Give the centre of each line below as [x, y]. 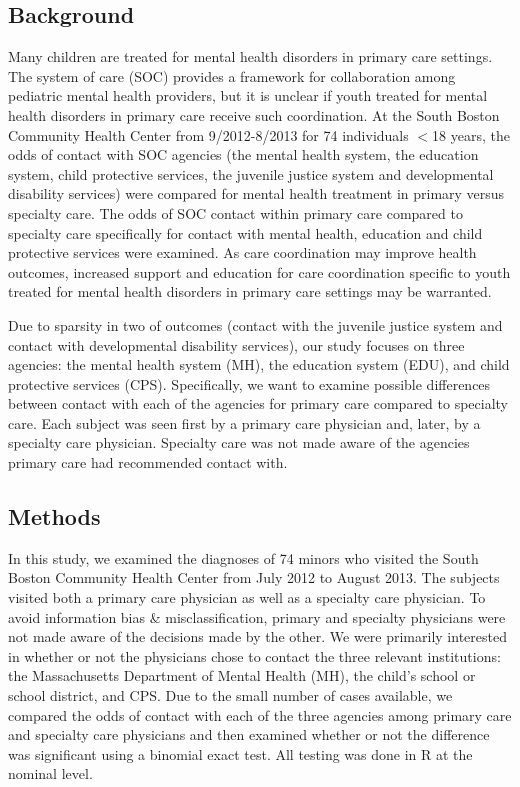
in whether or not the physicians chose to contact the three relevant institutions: [254, 655]
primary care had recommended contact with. [148, 462]
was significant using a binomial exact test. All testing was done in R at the [240, 753]
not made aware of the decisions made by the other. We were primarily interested [257, 636]
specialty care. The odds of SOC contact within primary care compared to [235, 212]
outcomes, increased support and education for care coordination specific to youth [259, 271]
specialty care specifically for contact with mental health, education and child [245, 232]
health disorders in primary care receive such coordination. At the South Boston [254, 114]
